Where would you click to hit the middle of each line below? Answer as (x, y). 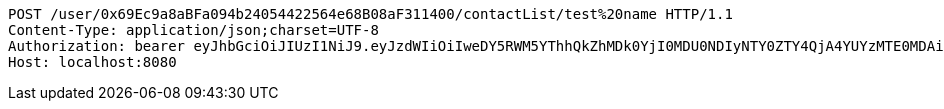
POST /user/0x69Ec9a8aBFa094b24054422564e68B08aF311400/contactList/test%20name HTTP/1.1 (370, 14)
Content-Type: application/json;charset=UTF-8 (193, 30)
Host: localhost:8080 (92, 62)
